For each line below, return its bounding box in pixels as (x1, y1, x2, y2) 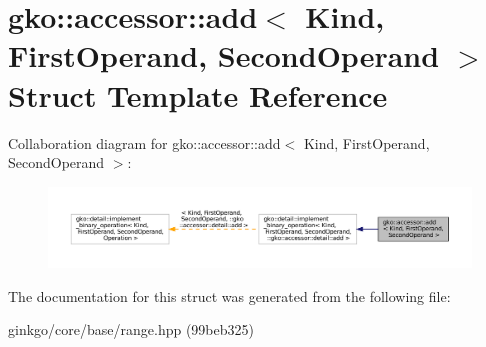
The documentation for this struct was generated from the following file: (8, 285, 451, 306)
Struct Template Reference (8, 74, 388, 115)
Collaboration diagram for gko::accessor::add (8, 132, 281, 153)
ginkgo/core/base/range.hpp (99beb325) (8, 319, 254, 340)
